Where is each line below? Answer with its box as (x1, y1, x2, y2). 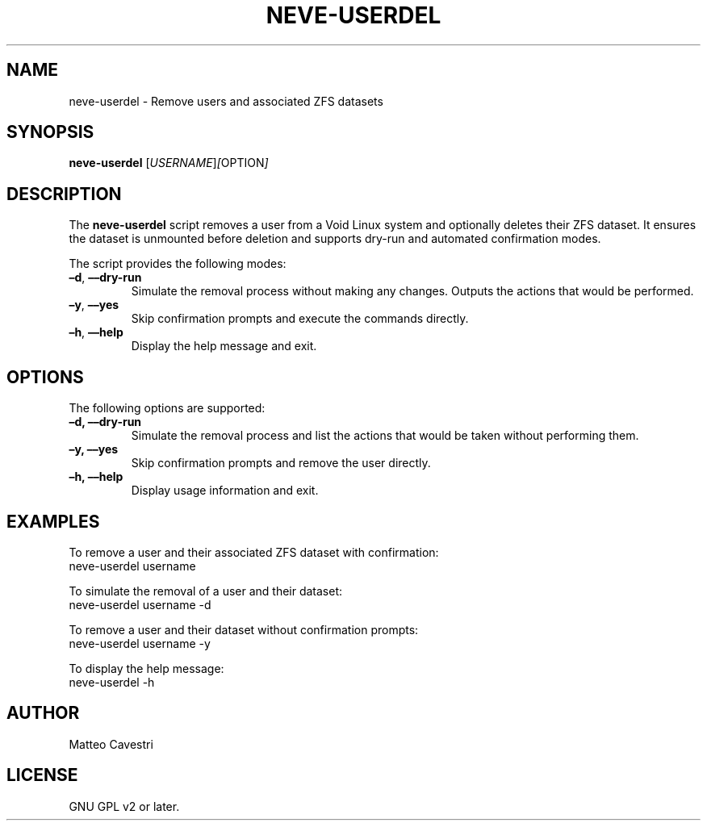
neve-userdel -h (69, 675, 155, 689)
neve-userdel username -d (69, 597, 211, 612)
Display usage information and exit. (131, 483, 319, 498)
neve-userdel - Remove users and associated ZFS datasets (69, 94, 383, 108)
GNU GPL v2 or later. (69, 799, 180, 813)
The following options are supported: (69, 401, 266, 416)
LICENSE (6, 765, 78, 786)
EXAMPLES (6, 511, 100, 532)
